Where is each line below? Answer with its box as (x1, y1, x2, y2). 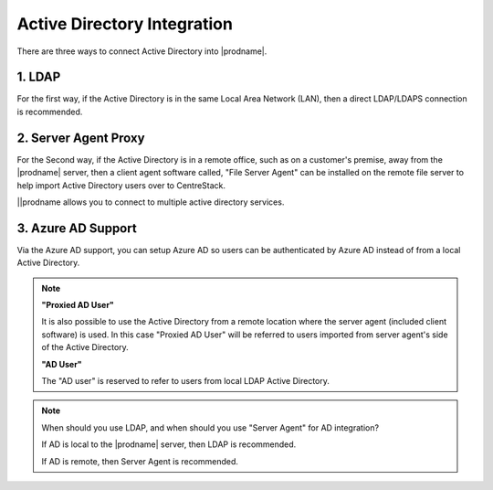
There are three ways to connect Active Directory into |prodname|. (16, 46, 267, 57)
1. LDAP (16, 69, 61, 85)
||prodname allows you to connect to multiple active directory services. (16, 197, 285, 208)
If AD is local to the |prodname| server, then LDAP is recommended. (41, 439, 297, 450)
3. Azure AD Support (16, 220, 137, 236)
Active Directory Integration (16, 14, 233, 34)
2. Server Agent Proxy (16, 130, 145, 145)
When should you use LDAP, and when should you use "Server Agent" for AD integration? (41, 421, 379, 433)
